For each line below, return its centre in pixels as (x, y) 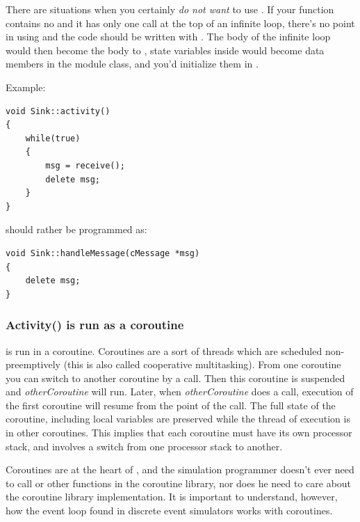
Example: (26, 87)
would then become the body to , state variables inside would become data (165, 50)
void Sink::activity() (58, 111)
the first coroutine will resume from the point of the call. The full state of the (171, 405)
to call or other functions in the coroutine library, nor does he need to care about (179, 483)
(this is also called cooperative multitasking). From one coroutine (202, 364)
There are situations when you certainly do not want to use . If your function (170, 9)
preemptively (33, 364)
